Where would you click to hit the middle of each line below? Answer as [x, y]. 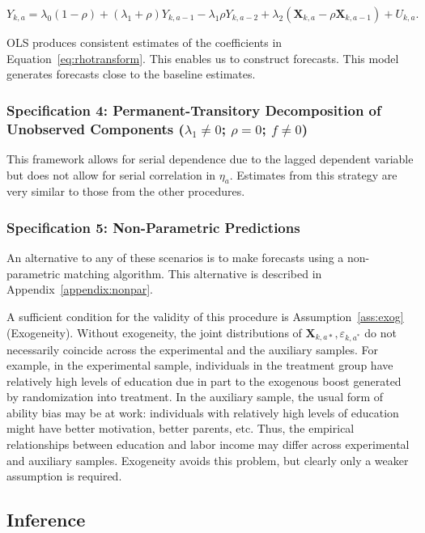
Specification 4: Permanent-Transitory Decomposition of [194, 110]
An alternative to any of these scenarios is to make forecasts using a [175, 258]
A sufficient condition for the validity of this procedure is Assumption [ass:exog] [205, 316]
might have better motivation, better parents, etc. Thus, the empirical [181, 428]
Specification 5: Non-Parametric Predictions [153, 227]
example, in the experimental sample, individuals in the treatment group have [200, 365]
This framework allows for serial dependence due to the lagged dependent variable [210, 158]
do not [380, 332]
